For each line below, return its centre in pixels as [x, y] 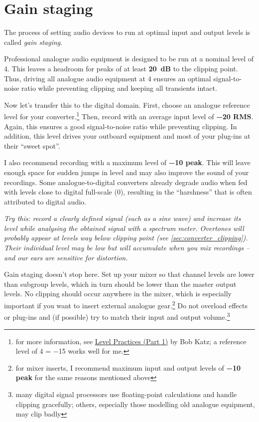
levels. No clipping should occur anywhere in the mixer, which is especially [118, 294]
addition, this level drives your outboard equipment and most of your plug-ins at [127, 136]
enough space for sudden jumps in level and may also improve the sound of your [127, 172]
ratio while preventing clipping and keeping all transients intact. [119, 88]
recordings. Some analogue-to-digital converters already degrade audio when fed [126, 182]
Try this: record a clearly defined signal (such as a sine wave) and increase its [123, 218]
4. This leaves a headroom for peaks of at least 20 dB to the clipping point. [121, 68]
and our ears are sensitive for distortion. [66, 257]
